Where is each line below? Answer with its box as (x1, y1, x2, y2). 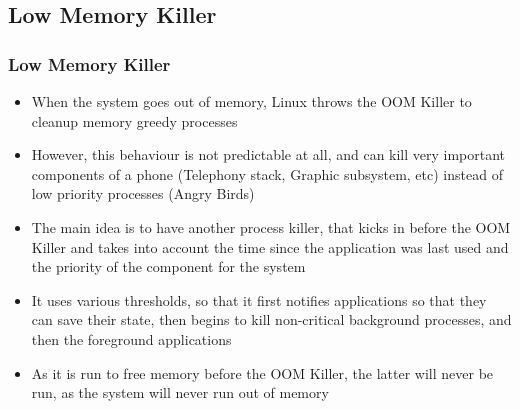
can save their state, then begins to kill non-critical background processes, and (31, 309, 512, 330)
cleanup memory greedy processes (31, 110, 238, 131)
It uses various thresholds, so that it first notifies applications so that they (31, 289, 487, 310)
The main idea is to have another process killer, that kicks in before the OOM (31, 216, 511, 237)
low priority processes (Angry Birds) (31, 183, 255, 204)
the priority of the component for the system (31, 256, 306, 277)
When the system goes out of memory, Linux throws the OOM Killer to (31, 91, 472, 111)
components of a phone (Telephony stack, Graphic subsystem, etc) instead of (31, 163, 503, 184)
